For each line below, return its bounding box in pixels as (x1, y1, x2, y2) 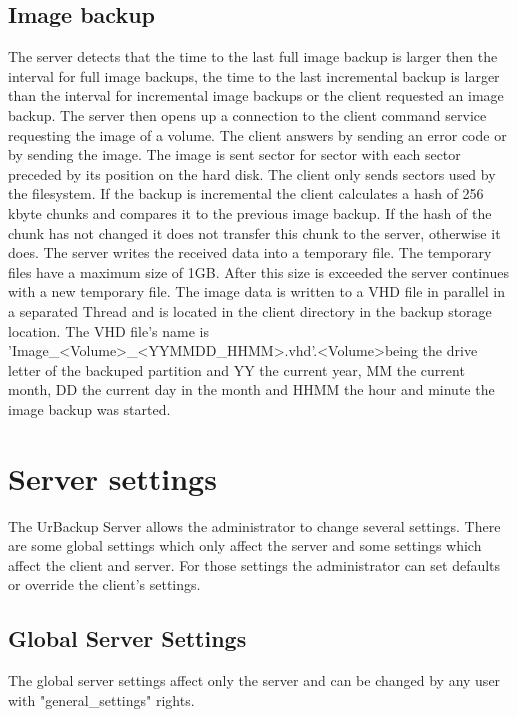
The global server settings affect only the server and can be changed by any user (8, 670, 501, 691)
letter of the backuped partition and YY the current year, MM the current (8, 359, 465, 380)
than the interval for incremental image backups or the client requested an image (8, 85, 504, 106)
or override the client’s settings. (8, 574, 201, 595)
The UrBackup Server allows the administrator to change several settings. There (8, 515, 501, 536)
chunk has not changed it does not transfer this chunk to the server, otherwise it (8, 222, 501, 243)
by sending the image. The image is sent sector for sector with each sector (8, 144, 461, 165)
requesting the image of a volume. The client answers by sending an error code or (8, 124, 507, 145)
